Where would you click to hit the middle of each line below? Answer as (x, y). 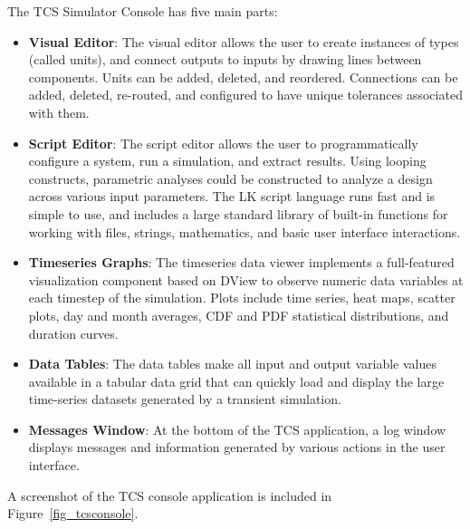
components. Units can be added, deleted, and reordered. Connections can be (243, 77)
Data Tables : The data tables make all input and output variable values (233, 364)
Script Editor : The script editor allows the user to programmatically (223, 143)
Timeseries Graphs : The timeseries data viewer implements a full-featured (241, 262)
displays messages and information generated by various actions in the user (237, 447)
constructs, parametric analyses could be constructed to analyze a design (230, 178)
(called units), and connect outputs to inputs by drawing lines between (225, 59)
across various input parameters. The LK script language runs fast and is (232, 196)
